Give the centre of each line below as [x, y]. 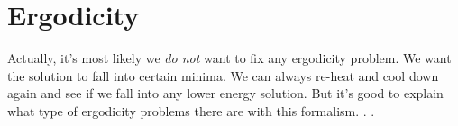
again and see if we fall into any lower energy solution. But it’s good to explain [225, 93]
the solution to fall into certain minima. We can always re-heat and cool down [223, 75]
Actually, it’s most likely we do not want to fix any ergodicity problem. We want [229, 58]
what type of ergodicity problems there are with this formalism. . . [191, 110]
